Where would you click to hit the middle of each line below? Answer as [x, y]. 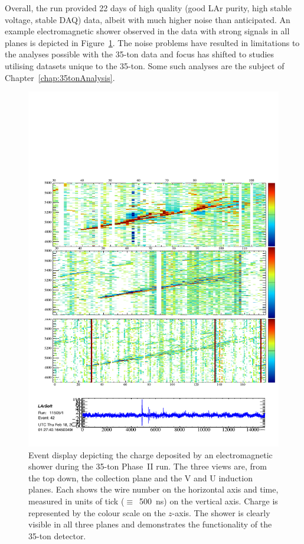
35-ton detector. [57, 535]
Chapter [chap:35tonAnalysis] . [60, 77]
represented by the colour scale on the [97, 512]
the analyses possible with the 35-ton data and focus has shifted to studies [140, 54]
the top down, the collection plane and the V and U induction [140, 477]
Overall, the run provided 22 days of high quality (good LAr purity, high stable [148, 8]
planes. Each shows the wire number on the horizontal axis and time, [153, 489]
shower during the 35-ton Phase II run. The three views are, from [148, 466]
